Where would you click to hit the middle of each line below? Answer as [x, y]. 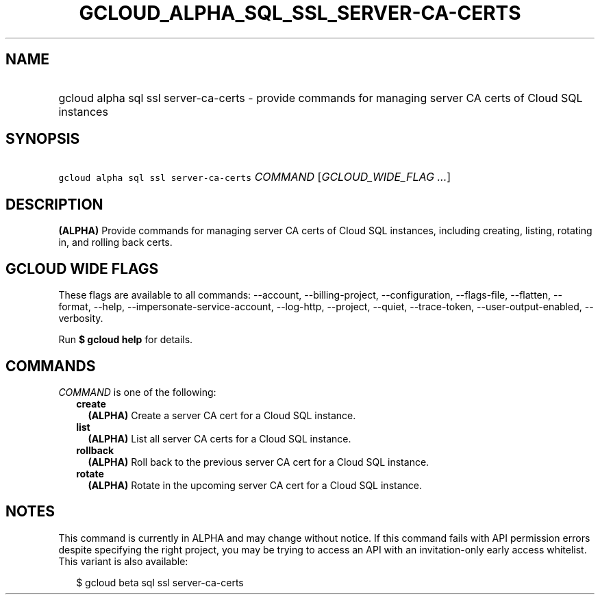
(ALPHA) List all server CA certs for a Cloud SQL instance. [220, 438]
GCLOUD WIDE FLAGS [82, 268]
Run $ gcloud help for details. [126, 340]
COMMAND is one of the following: [137, 392]
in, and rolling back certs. [115, 242]
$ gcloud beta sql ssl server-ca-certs [160, 582]
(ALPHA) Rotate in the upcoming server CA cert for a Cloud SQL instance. [255, 485]
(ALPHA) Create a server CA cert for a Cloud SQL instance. [222, 415]
